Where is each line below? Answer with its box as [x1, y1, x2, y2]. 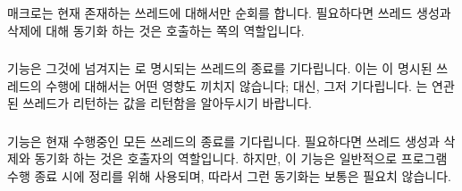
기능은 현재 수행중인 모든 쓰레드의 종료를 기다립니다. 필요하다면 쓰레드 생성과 [7, 131, 440, 150]
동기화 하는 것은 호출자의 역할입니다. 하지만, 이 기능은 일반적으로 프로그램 [34, 149, 448, 168]
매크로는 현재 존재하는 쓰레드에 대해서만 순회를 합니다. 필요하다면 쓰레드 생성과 [7, 3, 451, 21]
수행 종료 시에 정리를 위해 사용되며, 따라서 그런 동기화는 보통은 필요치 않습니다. [7, 166, 451, 185]
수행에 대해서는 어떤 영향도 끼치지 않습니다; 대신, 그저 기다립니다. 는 [46, 76, 428, 95]
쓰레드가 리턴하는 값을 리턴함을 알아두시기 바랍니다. [22, 94, 312, 112]
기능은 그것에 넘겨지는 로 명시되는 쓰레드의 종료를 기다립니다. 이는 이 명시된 [7, 59, 433, 78]
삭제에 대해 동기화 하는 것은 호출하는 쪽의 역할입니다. [7, 21, 305, 39]
